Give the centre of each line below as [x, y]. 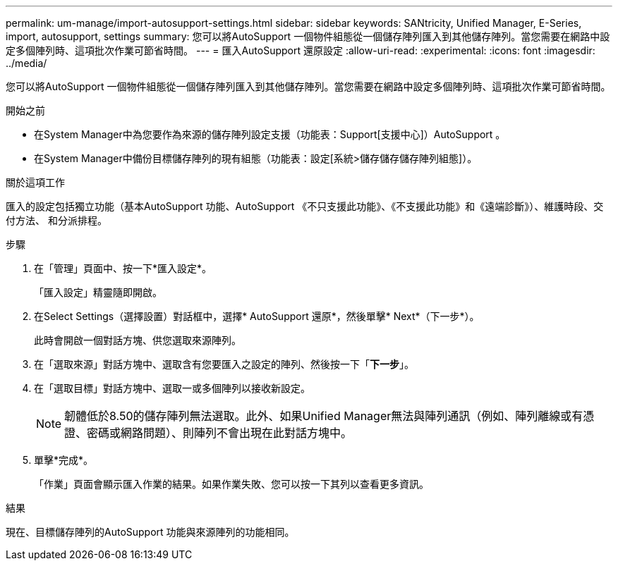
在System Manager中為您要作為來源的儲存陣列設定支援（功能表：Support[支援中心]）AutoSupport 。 [270, 134]
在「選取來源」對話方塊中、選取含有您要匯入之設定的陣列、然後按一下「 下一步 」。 [224, 364]
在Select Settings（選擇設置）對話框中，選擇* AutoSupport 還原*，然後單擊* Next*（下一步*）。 [257, 316]
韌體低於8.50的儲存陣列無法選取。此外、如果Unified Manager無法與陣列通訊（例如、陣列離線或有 [324, 416]
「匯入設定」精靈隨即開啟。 [98, 292]
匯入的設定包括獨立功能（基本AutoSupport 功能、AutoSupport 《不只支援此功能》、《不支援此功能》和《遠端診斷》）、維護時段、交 [305, 206]
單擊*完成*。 [64, 460]
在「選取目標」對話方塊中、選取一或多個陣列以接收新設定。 [172, 388]
